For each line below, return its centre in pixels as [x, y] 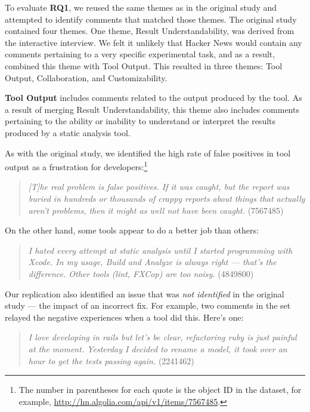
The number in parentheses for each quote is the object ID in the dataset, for [160, 390]
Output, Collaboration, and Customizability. [86, 77]
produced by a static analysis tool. [68, 132]
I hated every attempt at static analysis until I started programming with [160, 250]
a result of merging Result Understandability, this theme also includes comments [152, 109]
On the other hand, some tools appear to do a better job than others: [132, 230]
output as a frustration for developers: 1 [76, 166]
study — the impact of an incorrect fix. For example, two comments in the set [148, 305]
